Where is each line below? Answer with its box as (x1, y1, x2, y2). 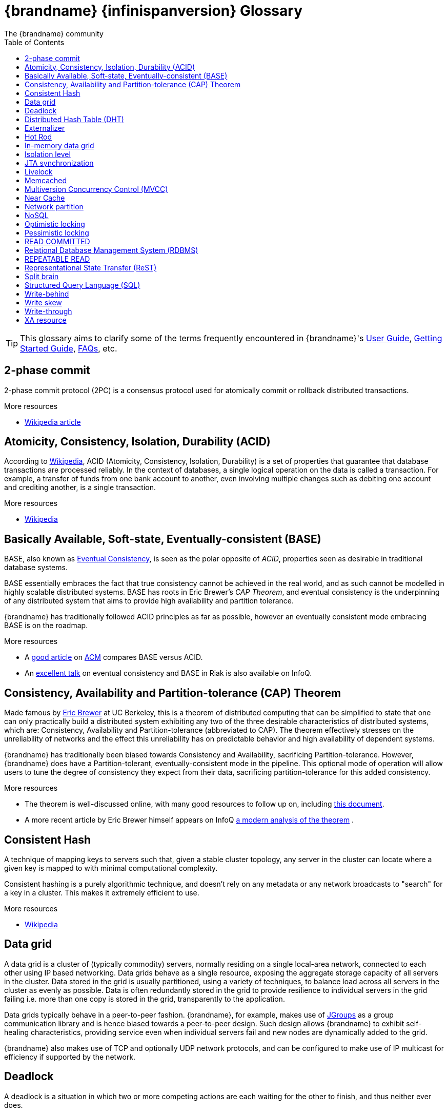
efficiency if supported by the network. (4, 1052, 136, 1061)
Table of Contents (4, 37, 65, 47)
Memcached (25, 175, 67, 185)
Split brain (25, 271, 59, 281)
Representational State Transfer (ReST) (25, 263, 157, 272)
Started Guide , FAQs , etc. (20, 343, 117, 354)
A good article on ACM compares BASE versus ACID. (25, 653, 203, 662)
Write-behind (25, 289, 69, 298)
